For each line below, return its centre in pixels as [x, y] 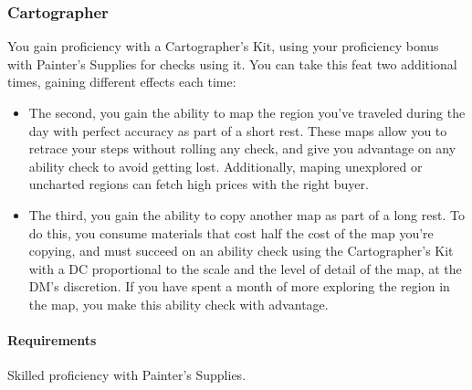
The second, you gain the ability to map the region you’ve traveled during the [247, 112]
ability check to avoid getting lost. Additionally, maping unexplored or [226, 166]
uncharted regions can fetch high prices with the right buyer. [199, 184]
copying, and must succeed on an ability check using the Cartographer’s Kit [241, 251]
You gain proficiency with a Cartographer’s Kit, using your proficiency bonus [223, 46]
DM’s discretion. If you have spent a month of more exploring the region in [239, 286]
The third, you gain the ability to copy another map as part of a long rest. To [246, 214]
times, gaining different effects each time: [122, 82]
